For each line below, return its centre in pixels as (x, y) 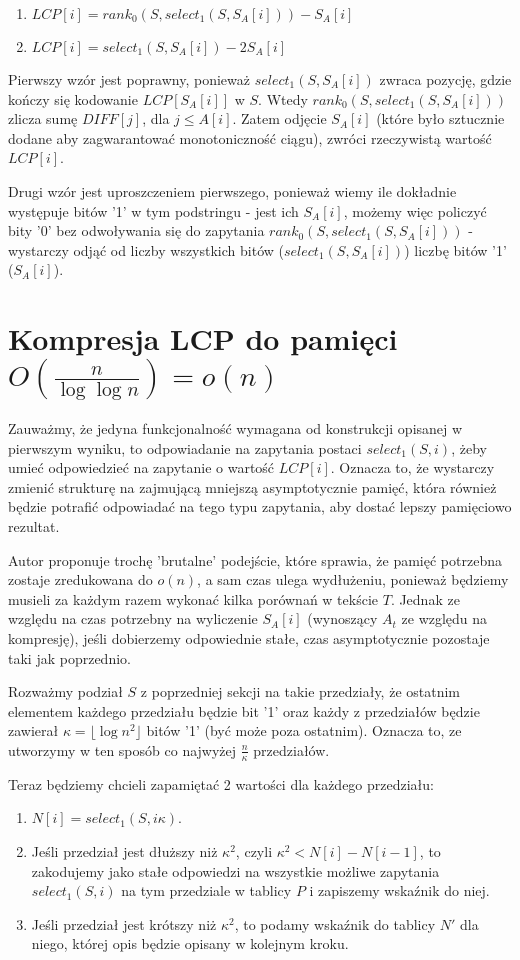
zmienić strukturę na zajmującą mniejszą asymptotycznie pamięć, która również (252, 486)
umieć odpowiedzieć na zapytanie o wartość (141, 467)
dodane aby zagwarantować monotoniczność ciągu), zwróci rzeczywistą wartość (250, 137)
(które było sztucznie (440, 118)
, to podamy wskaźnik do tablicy (335, 923)
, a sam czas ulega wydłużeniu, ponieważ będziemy (353, 579)
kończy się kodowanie (73, 98)
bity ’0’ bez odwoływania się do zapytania (136, 230)
